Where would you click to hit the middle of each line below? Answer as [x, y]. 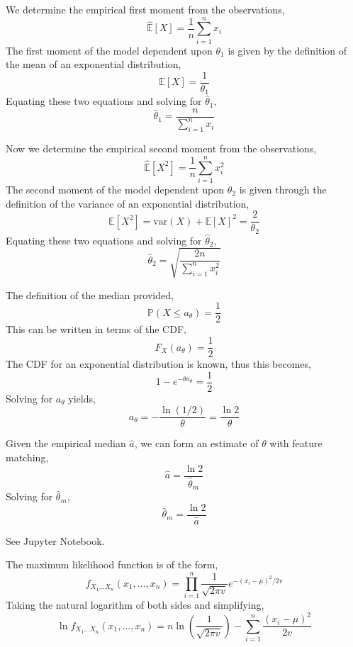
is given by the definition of [287, 50]
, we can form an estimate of [196, 443]
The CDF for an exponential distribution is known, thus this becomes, [158, 364]
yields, [82, 398]
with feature [296, 443]
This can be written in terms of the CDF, [96, 329]
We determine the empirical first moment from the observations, [145, 9]
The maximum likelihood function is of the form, [112, 564]
